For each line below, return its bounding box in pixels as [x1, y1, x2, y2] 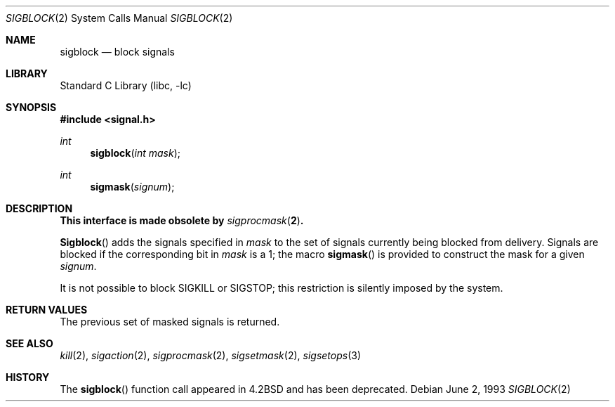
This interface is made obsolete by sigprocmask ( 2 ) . [60, 214, 304, 226]
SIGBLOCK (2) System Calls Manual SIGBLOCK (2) [6, 12, 233, 24]
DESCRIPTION [6, 202, 73, 214]
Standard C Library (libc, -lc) [60, 79, 192, 91]
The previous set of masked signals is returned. [60, 316, 280, 328]
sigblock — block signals [60, 46, 175, 58]
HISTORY [6, 371, 50, 383]
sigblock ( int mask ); [90, 147, 181, 159]
